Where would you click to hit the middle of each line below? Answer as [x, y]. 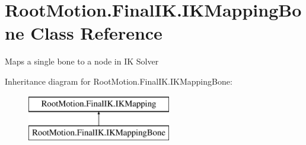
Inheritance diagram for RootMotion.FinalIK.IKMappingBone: [119, 81]
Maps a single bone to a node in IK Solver [82, 61]
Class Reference [96, 33]
